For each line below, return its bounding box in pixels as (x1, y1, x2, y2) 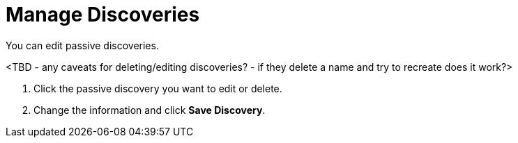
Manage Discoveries (6, 3, 200, 26)
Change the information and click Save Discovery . (33, 103, 266, 116)
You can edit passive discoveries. (6, 39, 159, 51)
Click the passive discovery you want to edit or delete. (33, 82, 282, 94)
